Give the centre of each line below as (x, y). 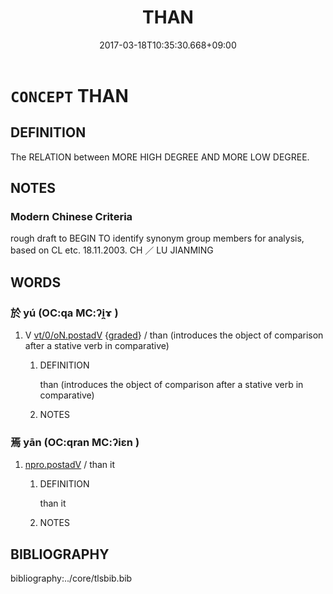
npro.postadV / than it (70, 465)
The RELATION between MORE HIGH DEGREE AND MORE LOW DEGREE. (160, 157)
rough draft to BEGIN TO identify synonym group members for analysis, (157, 238)
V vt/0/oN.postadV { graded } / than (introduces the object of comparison (174, 335)
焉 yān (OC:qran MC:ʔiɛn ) (75, 443)
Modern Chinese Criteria (71, 217)
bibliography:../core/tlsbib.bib (71, 578)
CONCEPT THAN (69, 95)
